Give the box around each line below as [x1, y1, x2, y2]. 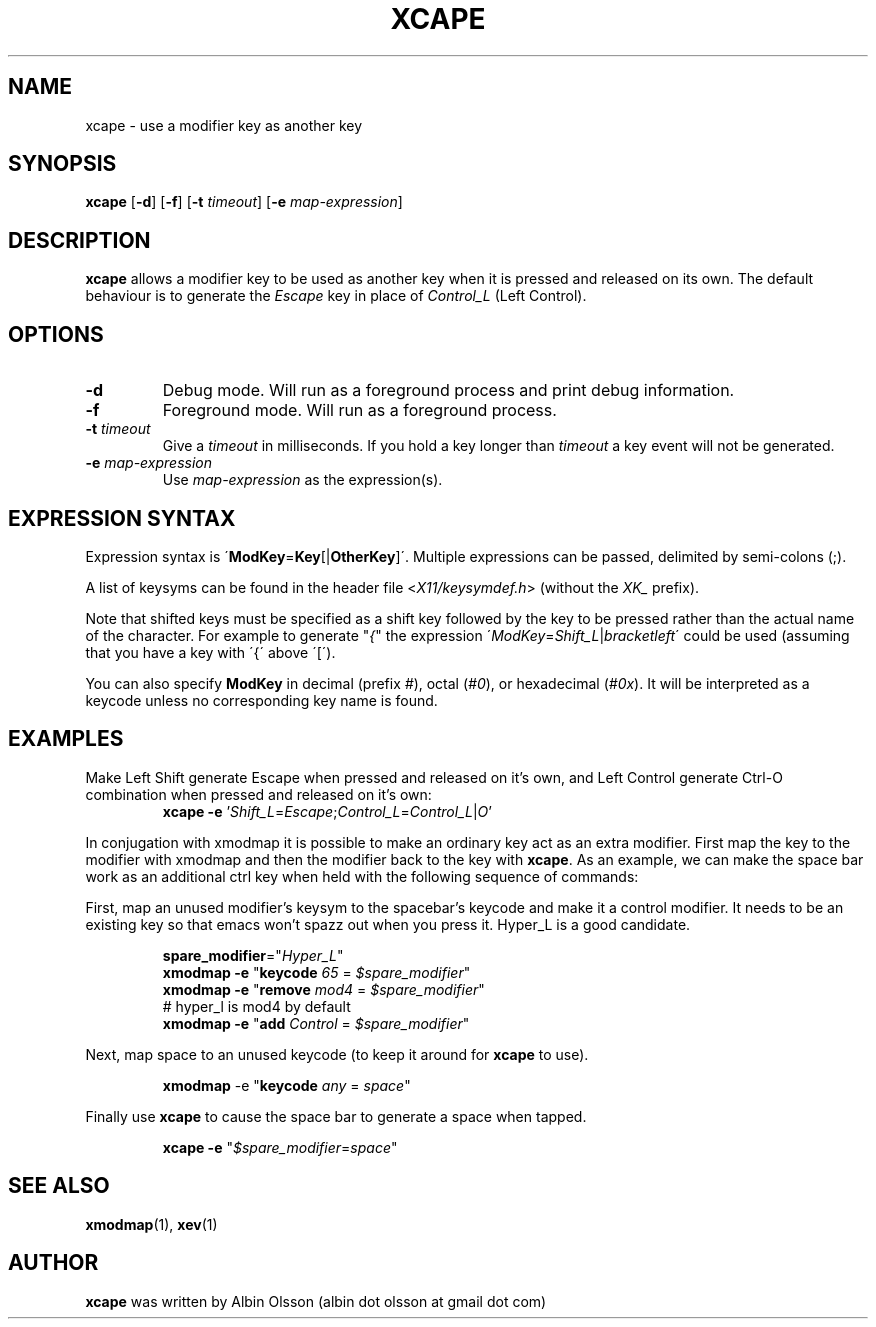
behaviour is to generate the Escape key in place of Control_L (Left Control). [85, 287, 587, 305]
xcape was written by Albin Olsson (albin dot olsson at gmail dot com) [85, 1292, 547, 1310]
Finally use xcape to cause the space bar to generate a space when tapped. [85, 1107, 587, 1125]
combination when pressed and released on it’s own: [85, 785, 432, 803]
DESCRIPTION [8, 227, 151, 253]
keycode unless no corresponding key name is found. [85, 691, 438, 709]
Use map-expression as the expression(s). [162, 471, 443, 489]
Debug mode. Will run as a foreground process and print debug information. [162, 380, 735, 401]
